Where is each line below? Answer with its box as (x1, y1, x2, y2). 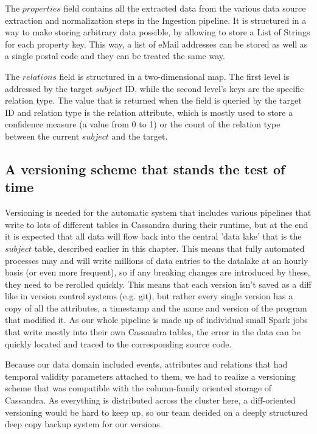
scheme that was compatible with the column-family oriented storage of (5, 382, 272, 394)
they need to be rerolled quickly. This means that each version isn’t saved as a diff (5, 277, 312, 290)
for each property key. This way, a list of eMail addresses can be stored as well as (5, 37, 308, 50)
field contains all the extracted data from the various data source (63, 2, 306, 14)
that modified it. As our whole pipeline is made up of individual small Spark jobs (5, 313, 308, 326)
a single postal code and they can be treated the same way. (5, 49, 225, 62)
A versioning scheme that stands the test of (5, 159, 285, 178)
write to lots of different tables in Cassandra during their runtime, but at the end (5, 218, 308, 230)
